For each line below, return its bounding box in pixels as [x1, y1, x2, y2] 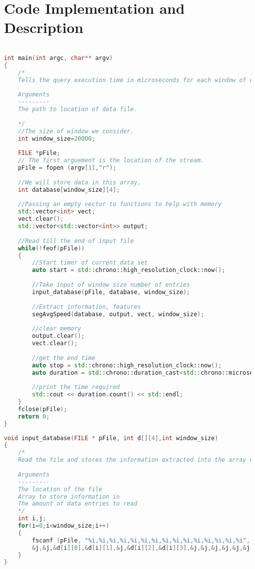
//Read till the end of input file [18, 237, 134, 244]
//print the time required [32, 384, 120, 391]
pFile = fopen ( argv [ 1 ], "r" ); [18, 164, 117, 172]
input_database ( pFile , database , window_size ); [32, 288, 190, 296]
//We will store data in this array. [18, 179, 141, 186]
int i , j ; [18, 515, 46, 522]
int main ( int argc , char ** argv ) [4, 54, 113, 61]
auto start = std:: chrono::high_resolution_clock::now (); [32, 267, 226, 274]
